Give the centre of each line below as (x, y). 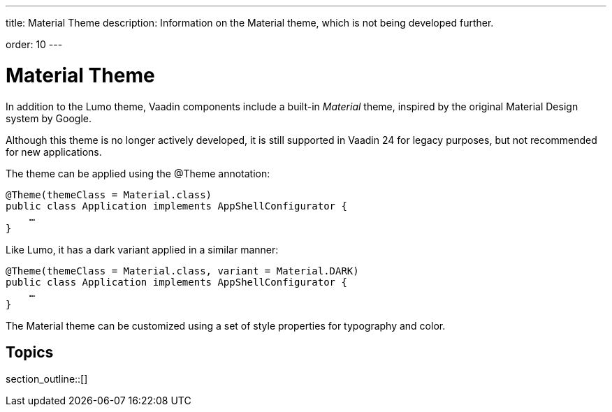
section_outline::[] (47, 379)
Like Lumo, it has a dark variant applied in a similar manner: (142, 249)
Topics (30, 352)
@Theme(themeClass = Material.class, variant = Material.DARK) (182, 271)
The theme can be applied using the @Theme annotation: (138, 173)
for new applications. (54, 152)
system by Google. (49, 118)
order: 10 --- (34, 44)
